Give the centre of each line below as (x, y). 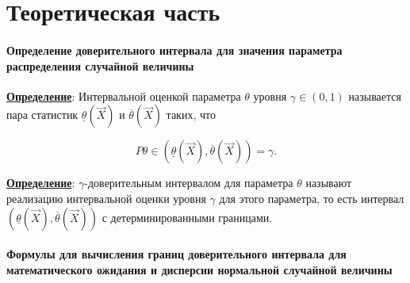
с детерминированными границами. (187, 217)
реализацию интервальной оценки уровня (106, 198)
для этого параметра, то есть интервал (312, 198)
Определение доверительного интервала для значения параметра (174, 50)
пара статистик (42, 115)
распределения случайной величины (100, 65)
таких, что (191, 115)
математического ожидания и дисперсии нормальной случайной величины (199, 269)
